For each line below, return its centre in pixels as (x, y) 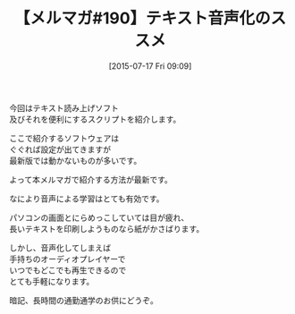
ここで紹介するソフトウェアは (64, 138)
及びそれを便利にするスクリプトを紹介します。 (95, 119)
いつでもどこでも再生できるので (68, 270)
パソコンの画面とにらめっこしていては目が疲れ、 (99, 217)
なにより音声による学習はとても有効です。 (87, 199)
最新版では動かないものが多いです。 (76, 160)
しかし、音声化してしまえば (60, 248)
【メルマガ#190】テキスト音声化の (142, 18)
